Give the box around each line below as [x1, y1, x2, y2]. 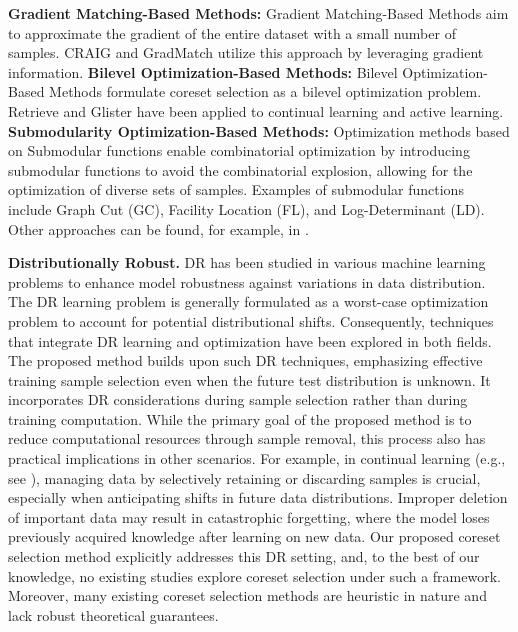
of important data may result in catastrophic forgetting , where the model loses [8, 506, 490, 527]
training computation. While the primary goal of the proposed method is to [8, 408, 472, 429]
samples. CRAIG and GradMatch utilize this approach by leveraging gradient [8, 42, 484, 63]
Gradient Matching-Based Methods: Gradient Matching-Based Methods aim [8, 3, 509, 23]
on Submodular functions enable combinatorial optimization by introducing [8, 140, 470, 161]
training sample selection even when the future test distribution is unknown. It [8, 369, 491, 390]
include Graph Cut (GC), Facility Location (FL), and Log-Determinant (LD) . [8, 198, 485, 219]
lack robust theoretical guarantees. [8, 604, 219, 625]
